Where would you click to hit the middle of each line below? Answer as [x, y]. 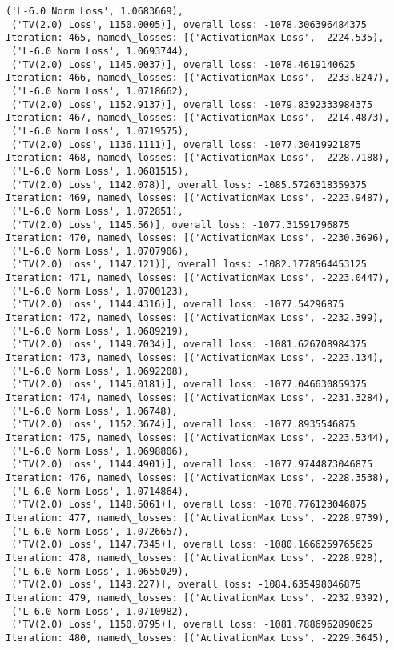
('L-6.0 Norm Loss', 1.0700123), [101, 291]
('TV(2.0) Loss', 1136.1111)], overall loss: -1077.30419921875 [186, 144]
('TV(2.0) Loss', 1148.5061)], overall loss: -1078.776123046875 [189, 505]
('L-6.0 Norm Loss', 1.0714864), [101, 491]
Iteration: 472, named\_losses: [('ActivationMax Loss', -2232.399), [195, 318]
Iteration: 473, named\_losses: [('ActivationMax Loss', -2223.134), [195, 358]
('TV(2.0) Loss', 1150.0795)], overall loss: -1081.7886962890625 [192, 625]
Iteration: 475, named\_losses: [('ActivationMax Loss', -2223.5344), [198, 438]
